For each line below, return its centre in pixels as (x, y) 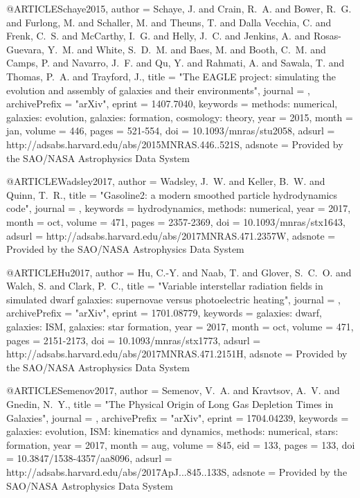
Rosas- (327, 36)
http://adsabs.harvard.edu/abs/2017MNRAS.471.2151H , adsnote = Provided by (177, 354)
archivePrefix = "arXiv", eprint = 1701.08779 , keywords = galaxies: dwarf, (164, 313)
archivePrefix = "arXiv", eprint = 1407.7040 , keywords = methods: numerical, (172, 104)
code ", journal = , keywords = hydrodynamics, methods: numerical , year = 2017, (179, 208)
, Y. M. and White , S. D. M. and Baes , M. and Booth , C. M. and (184, 49)
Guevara (24, 49)
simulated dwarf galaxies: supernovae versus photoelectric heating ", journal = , (174, 299)
